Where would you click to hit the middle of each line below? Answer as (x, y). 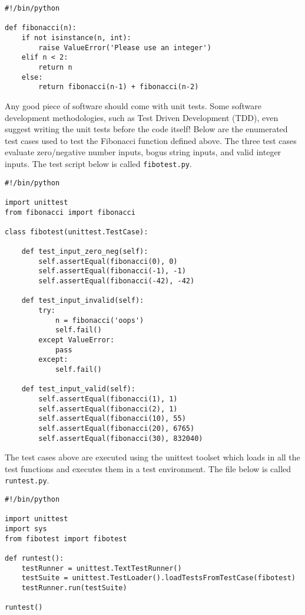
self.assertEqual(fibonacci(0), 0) (108, 261)
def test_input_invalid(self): (83, 301)
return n (55, 67)
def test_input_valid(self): (78, 389)
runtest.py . (27, 480)
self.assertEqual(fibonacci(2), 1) (108, 409)
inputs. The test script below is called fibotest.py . (98, 163)
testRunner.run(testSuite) (74, 588)
